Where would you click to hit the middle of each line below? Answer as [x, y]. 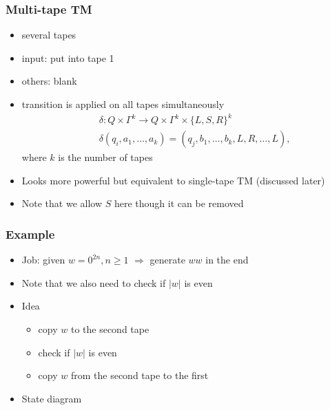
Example [30, 234]
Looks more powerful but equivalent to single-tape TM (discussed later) [173, 180]
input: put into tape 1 [68, 57]
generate [167, 260]
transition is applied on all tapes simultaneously [123, 104]
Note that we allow [62, 203]
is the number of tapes [105, 157]
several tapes [49, 35]
